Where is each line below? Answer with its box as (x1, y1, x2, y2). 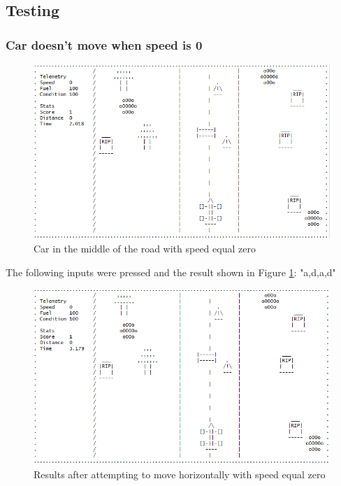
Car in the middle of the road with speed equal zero (34, 241, 256, 256)
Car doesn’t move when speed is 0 (6, 36, 203, 53)
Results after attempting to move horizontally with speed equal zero (34, 466, 326, 481)
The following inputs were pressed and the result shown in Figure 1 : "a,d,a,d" (6, 264, 336, 279)
